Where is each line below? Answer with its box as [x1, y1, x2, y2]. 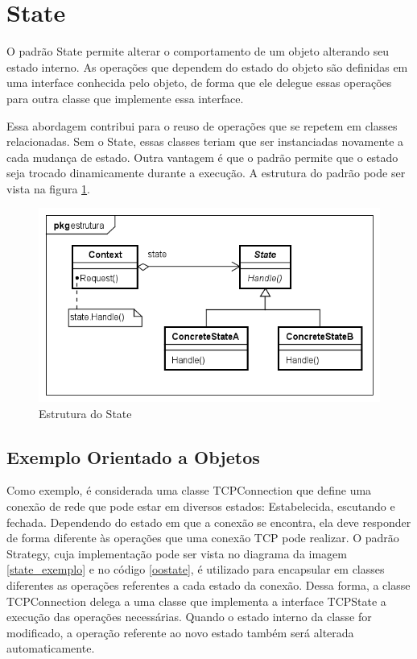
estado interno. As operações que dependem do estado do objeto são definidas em [6, 58, 408, 75]
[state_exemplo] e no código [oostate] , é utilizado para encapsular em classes [6, 561, 385, 578]
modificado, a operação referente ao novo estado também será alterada [6, 624, 354, 640]
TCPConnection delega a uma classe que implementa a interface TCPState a [6, 592, 386, 609]
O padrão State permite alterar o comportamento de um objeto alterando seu [6, 43, 390, 60]
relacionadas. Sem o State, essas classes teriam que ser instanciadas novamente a [6, 133, 404, 150]
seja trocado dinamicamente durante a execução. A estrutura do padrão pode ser [6, 164, 406, 181]
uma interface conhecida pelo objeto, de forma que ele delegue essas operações [6, 74, 392, 91]
